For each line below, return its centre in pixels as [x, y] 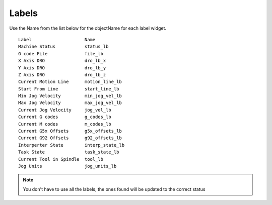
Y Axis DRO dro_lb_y [62, 68]
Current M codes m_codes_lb [65, 124]
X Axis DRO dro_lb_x [62, 61]
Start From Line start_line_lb [69, 89]
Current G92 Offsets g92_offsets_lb [70, 138]
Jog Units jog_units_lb [67, 166]
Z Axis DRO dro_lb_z [62, 75]
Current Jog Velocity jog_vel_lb [65, 110]
